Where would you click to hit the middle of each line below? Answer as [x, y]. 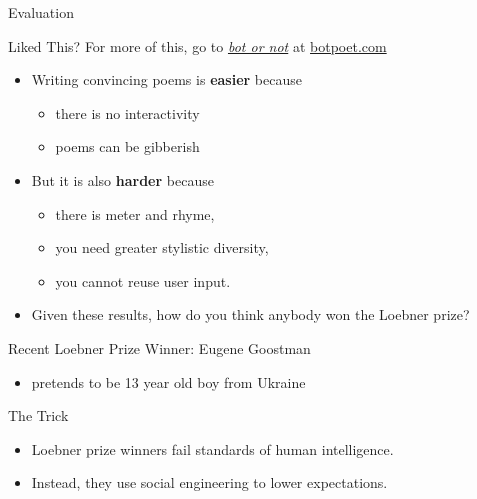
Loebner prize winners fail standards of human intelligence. [212, 448]
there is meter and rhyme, [135, 213]
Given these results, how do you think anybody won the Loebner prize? [250, 314]
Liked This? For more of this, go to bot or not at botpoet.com [197, 45]
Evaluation [41, 12]
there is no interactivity [127, 112]
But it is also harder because [122, 179]
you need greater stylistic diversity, [162, 247]
